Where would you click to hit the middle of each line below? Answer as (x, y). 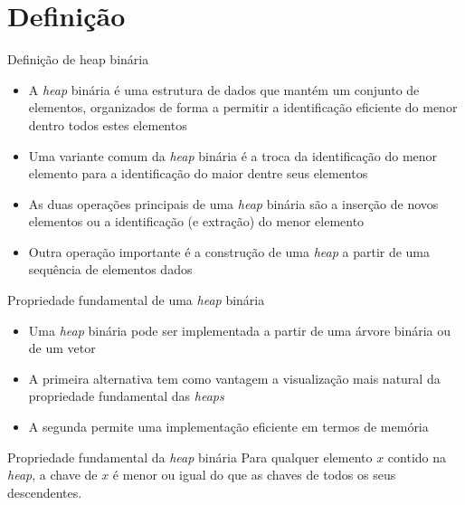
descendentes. (45, 492)
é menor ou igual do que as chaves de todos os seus (254, 475)
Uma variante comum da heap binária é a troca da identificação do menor (233, 155)
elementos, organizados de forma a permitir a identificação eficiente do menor (243, 107)
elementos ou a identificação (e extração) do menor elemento (196, 221)
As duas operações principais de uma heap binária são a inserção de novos (233, 203)
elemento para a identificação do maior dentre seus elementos (198, 173)
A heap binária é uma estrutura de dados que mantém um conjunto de (224, 89)
